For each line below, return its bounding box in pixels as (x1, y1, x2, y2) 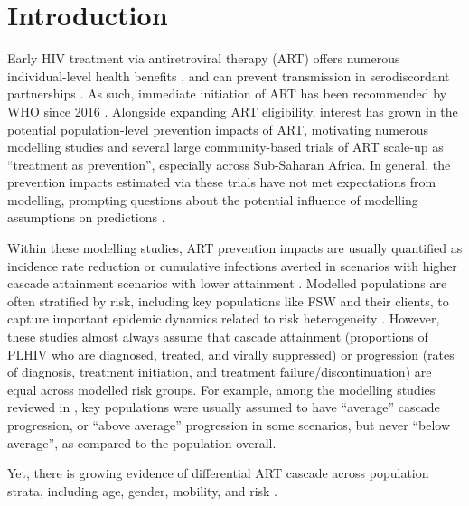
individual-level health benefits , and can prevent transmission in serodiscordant (7, 66, 450, 85)
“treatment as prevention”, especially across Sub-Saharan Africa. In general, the (7, 155, 451, 173)
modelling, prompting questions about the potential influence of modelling (7, 190, 418, 209)
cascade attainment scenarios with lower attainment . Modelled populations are (7, 274, 447, 293)
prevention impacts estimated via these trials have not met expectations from (7, 173, 436, 192)
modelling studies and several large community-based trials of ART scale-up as (7, 137, 444, 156)
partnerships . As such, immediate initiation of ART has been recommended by (7, 84, 447, 103)
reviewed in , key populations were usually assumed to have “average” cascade (7, 398, 440, 417)
